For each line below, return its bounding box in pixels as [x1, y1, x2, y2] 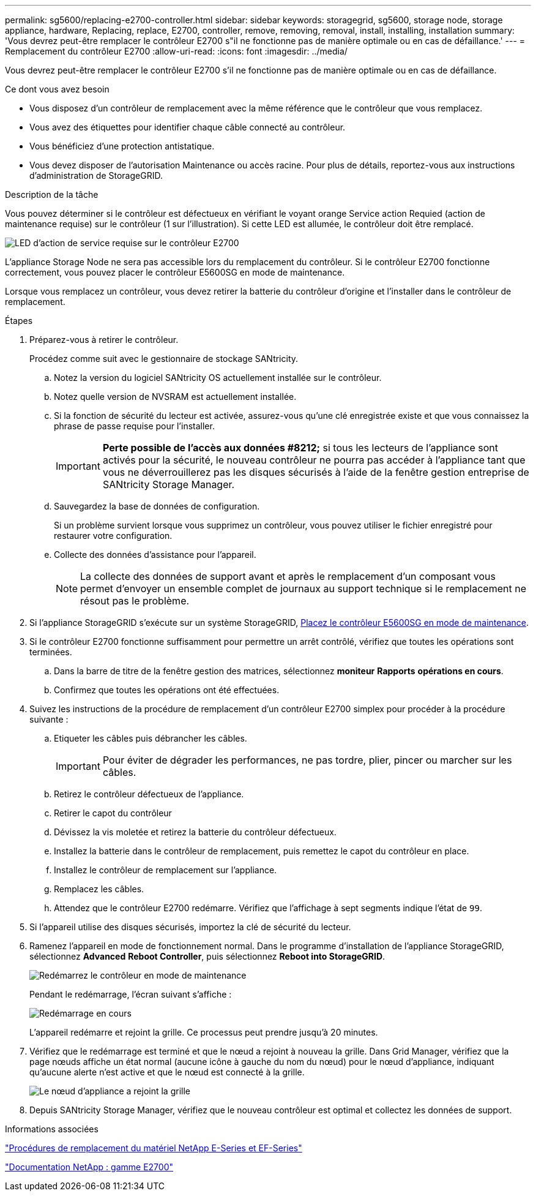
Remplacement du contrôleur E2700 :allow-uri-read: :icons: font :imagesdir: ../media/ [5, 46, 348, 56]
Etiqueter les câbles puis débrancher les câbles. [54, 733, 247, 743]
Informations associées [5, 1124, 99, 1134]
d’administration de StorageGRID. [29, 170, 163, 181]
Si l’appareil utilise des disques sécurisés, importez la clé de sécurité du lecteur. [29, 922, 351, 932]
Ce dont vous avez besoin [5, 84, 110, 94]
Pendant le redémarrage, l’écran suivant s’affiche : [29, 989, 232, 999]
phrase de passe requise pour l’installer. [54, 421, 215, 431]
